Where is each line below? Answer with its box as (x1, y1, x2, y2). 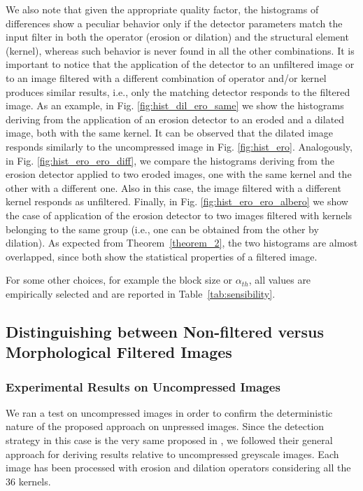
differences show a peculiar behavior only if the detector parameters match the (6, 15, 343, 30)
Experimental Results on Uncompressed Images (6, 378, 280, 395)
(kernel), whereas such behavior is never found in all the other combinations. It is (6, 43, 355, 57)
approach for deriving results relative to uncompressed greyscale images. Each (6, 446, 339, 461)
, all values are (248, 272, 311, 287)
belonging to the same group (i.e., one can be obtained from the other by (6, 221, 319, 236)
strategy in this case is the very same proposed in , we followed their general (6, 433, 333, 448)
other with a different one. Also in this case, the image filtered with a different (6, 180, 341, 195)
